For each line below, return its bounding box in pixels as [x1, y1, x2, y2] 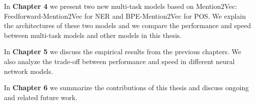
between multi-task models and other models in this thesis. [4, 30, 182, 40]
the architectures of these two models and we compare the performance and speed [4, 20, 251, 31]
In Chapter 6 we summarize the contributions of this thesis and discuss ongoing [4, 82, 249, 93]
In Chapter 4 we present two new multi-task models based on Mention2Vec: [4, 1, 237, 11]
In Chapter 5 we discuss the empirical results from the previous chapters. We [4, 46, 242, 57]
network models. [4, 66, 53, 76]
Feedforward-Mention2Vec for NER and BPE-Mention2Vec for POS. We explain [4, 10, 246, 21]
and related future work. [4, 92, 78, 102]
